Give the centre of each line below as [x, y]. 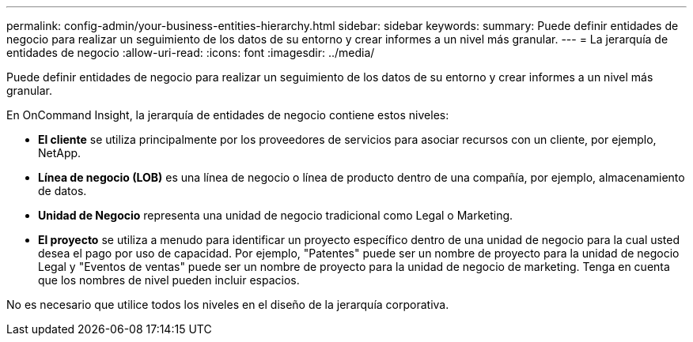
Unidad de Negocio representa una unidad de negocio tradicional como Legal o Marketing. [276, 215]
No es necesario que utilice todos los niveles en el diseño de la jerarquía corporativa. [228, 304]
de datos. [62, 191]
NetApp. [60, 153]
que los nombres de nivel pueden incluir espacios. [169, 280]
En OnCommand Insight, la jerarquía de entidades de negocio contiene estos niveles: [228, 115]
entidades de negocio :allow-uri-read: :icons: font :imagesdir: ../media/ [191, 53]
